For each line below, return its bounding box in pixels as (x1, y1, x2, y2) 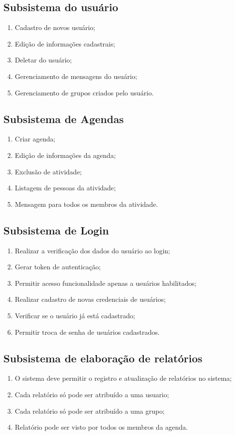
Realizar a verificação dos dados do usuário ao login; (15, 245, 171, 255)
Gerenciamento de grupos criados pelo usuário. (15, 87, 154, 97)
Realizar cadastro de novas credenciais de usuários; (15, 294, 166, 304)
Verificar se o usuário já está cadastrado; (15, 310, 135, 320)
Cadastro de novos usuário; (15, 22, 95, 32)
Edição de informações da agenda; (15, 150, 116, 160)
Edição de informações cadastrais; (15, 38, 115, 48)
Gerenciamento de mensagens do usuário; (15, 71, 137, 81)
